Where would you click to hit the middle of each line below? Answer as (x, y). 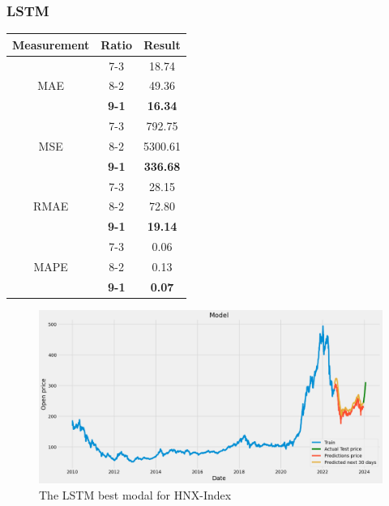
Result (162, 44)
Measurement (51, 44)
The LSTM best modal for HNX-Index (135, 495)
